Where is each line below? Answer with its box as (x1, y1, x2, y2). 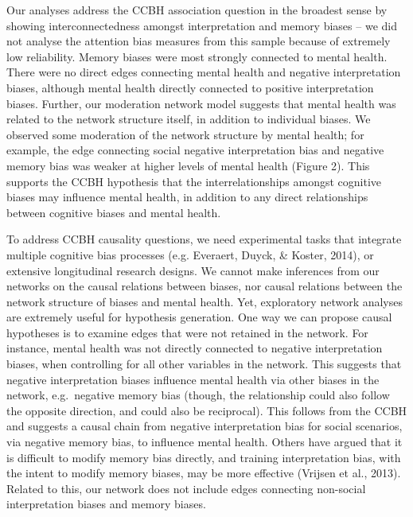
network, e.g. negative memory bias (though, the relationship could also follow (6, 387, 390, 403)
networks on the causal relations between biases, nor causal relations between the (6, 278, 403, 294)
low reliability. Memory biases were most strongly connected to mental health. (6, 48, 388, 64)
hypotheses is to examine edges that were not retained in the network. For (6, 324, 368, 340)
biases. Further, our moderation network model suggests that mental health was (6, 95, 396, 111)
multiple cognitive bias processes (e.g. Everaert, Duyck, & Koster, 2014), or (6, 246, 374, 262)
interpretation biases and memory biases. (6, 496, 206, 512)
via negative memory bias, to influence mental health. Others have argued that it (6, 433, 403, 450)
